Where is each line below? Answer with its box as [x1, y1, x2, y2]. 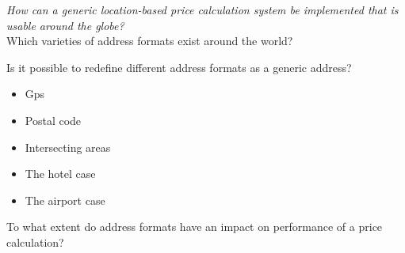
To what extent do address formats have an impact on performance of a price [6, 218, 383, 235]
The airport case [25, 191, 105, 208]
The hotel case [25, 165, 96, 182]
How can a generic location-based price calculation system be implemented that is [6, 2, 399, 17]
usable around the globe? [6, 17, 124, 33]
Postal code [25, 111, 82, 128]
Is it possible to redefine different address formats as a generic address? [6, 59, 352, 75]
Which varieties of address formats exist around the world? [6, 32, 293, 49]
